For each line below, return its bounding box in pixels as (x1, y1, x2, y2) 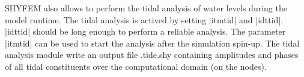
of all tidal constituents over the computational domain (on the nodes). (5, 60, 267, 72)
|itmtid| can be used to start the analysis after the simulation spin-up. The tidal (5, 36, 300, 49)
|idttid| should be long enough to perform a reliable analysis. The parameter (5, 25, 286, 38)
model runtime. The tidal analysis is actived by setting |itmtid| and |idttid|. (5, 13, 284, 26)
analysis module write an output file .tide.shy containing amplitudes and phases (5, 48, 299, 61)
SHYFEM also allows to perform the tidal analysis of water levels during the (5, 2, 287, 14)
